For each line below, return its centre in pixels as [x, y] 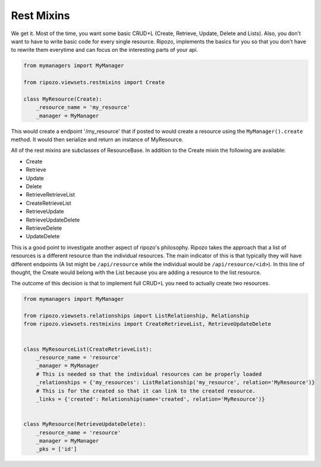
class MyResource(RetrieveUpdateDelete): [85, 424]
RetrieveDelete [44, 228]
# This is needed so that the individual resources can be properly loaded [149, 374]
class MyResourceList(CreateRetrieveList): [88, 349]
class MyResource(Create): [63, 99]
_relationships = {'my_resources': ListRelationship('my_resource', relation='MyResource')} [175, 382]
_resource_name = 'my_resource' [83, 108]
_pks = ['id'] [56, 449]
